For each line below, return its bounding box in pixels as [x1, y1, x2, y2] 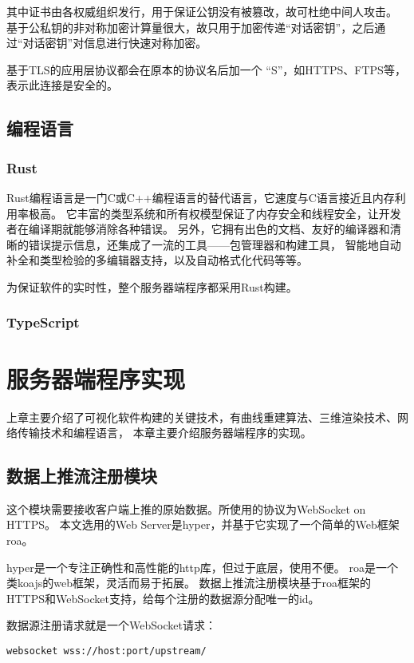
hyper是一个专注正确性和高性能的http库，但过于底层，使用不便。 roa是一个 [6, 558, 398, 575]
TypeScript [6, 312, 80, 332]
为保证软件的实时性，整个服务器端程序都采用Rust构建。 [6, 278, 298, 295]
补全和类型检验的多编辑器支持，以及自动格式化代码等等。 [6, 252, 308, 268]
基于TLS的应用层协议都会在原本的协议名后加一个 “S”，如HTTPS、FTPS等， [6, 61, 406, 77]
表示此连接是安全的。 [6, 77, 118, 93]
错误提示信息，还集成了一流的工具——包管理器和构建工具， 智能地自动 [28, 236, 401, 252]
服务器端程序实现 [6, 362, 186, 395]
